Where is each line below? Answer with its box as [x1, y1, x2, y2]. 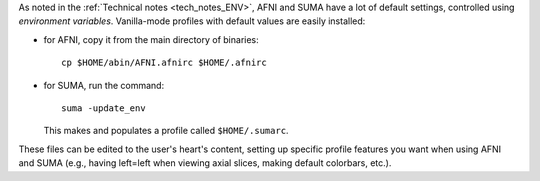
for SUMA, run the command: [43, 79, 165, 91]
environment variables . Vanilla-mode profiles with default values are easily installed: [18, 15, 366, 27]
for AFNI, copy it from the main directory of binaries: [43, 33, 259, 45]
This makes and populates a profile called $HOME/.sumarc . [43, 125, 289, 137]
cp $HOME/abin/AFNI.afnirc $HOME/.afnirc [61, 57, 267, 69]
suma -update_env [61, 102, 146, 114]
